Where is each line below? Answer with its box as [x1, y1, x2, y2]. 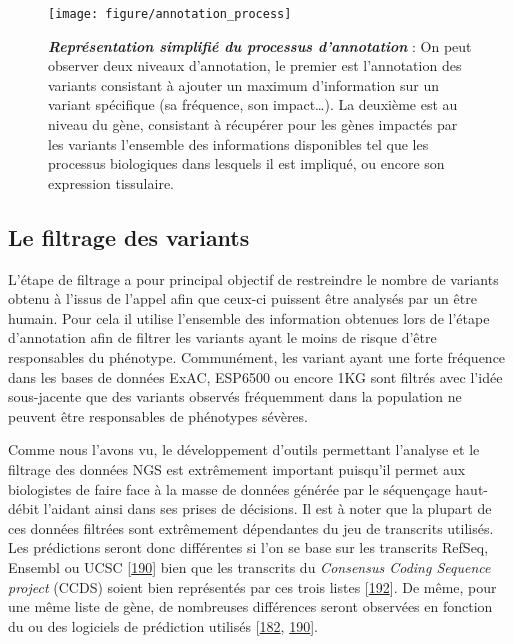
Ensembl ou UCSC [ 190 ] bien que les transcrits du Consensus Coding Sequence [8, 556, 491, 577]
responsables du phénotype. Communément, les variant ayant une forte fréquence [8, 346, 506, 367]
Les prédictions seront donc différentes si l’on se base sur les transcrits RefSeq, [8, 537, 489, 558]
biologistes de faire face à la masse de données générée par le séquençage [8, 478, 451, 499]
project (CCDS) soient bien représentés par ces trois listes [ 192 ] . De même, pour [8, 576, 497, 597]
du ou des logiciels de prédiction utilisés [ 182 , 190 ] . [8, 615, 318, 636]
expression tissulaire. [48, 172, 174, 193]
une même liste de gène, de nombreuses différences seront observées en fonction [8, 596, 493, 617]
